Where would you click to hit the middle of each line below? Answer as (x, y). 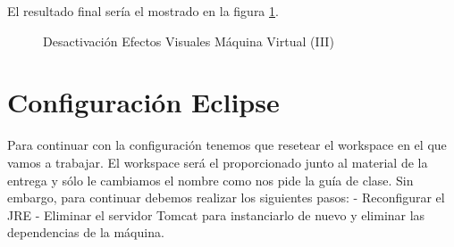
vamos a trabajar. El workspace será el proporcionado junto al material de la (218, 162)
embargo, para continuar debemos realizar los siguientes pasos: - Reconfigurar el (226, 198)
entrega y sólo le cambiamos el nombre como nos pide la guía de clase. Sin (210, 180)
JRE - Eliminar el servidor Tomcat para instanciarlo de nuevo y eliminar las (216, 214)
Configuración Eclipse (143, 102)
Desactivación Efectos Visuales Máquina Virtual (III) (189, 41)
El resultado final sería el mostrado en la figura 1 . (143, 11)
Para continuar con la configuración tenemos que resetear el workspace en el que (227, 145)
